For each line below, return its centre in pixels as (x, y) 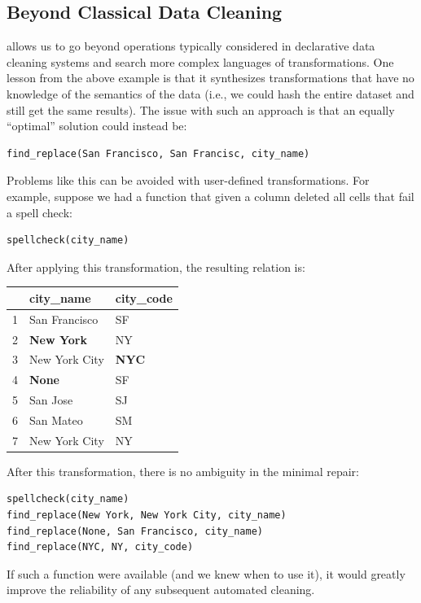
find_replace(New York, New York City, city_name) (147, 516)
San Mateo (56, 419)
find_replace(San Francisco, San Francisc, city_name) (158, 153)
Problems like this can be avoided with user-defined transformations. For (188, 180)
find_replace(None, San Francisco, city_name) (135, 531)
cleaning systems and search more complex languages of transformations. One (200, 61)
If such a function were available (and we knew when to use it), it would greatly (206, 573)
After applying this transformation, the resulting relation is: (156, 267)
